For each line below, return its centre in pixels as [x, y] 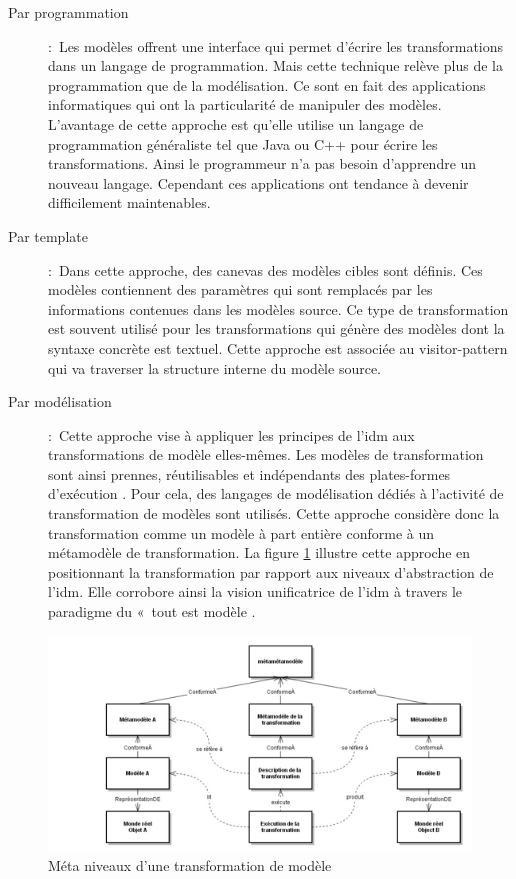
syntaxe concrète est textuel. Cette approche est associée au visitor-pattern [278, 347]
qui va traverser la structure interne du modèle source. [214, 367]
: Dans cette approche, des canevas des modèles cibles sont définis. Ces [265, 269]
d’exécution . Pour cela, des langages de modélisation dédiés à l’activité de [276, 493]
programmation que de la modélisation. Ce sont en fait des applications [267, 84]
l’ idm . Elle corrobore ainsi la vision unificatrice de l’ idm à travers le [255, 591]
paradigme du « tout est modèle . [152, 611]
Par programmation [68, 12]
